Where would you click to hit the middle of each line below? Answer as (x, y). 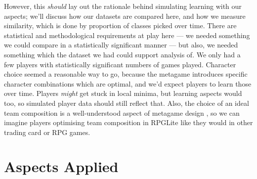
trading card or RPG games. (47, 132)
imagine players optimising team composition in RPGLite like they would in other (128, 122)
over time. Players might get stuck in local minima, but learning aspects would (123, 93)
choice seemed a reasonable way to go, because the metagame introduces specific (126, 74)
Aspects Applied (61, 166)
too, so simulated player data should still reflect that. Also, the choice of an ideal (127, 103)
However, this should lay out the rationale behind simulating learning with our (123, 6)
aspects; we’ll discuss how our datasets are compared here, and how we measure (125, 16)
